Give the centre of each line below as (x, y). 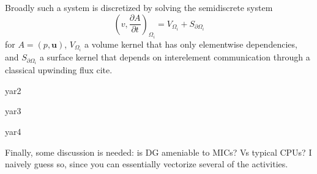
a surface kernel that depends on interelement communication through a (175, 57)
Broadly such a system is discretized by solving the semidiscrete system (139, 7)
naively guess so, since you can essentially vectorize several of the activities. (147, 164)
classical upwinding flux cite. (59, 70)
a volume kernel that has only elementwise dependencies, (191, 44)
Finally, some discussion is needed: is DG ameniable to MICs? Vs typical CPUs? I (158, 152)
